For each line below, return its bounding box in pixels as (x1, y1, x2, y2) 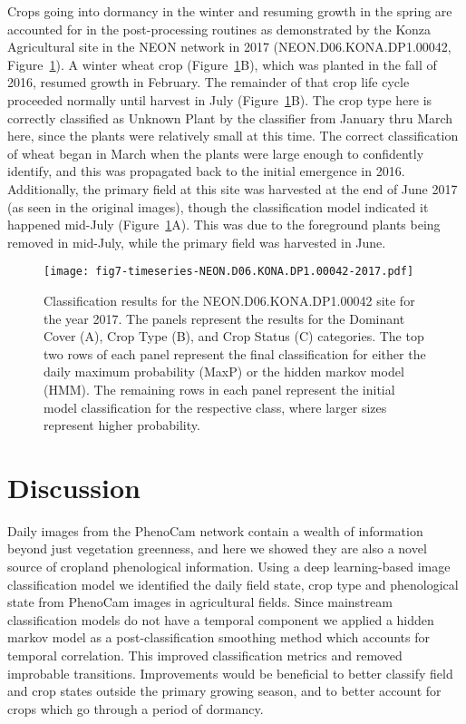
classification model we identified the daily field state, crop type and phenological (7, 574, 459, 593)
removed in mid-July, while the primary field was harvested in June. (7, 232, 386, 251)
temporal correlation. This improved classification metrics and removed (7, 646, 403, 664)
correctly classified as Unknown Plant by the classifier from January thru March (7, 108, 453, 127)
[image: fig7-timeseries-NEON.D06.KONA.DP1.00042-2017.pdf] (44, 265, 414, 279)
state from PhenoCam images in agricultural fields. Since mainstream (7, 592, 393, 611)
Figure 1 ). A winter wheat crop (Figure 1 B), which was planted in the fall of (7, 54, 437, 73)
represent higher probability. (44, 416, 200, 435)
